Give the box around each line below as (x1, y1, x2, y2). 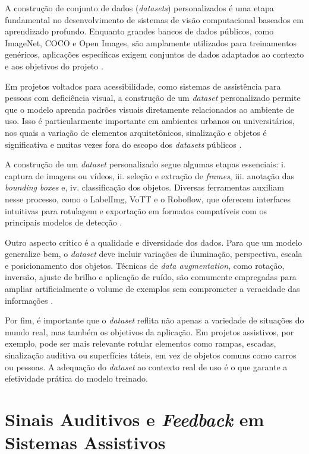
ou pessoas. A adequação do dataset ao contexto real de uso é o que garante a (5, 360, 288, 373)
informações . (5, 294, 53, 306)
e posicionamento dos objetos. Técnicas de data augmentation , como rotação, (5, 259, 285, 271)
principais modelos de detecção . (5, 216, 122, 228)
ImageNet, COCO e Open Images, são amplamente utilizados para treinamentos (5, 36, 297, 49)
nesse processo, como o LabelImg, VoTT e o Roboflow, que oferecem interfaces (5, 192, 291, 205)
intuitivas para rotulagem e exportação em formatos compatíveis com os (5, 204, 267, 217)
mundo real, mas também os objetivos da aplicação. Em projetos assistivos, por (5, 325, 294, 338)
